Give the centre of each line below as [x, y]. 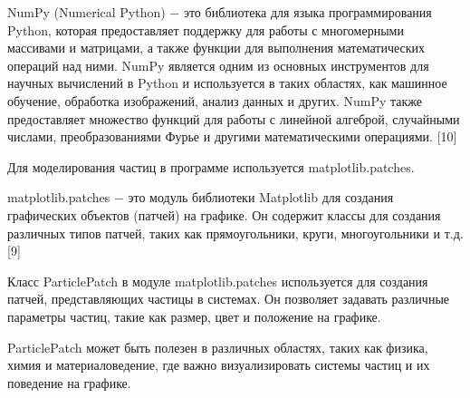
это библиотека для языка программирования [307, 12]
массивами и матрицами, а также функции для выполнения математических [216, 48]
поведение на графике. [69, 382]
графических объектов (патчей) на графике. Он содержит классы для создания [224, 214]
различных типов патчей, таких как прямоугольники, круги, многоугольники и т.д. [235, 233]
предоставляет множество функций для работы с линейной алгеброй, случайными [234, 118]
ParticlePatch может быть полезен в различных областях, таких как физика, [218, 347]
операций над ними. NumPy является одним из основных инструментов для [218, 65]
